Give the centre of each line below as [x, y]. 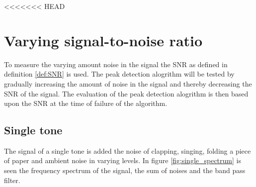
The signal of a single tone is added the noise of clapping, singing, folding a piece [128, 150]
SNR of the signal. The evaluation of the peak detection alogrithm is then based [126, 93]
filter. [12, 180]
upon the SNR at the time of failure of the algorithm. [86, 103]
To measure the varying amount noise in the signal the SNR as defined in [116, 64]
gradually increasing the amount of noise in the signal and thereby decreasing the [128, 83]
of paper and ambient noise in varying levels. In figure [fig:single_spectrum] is [123, 160]
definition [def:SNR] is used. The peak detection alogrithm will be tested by [119, 74]
